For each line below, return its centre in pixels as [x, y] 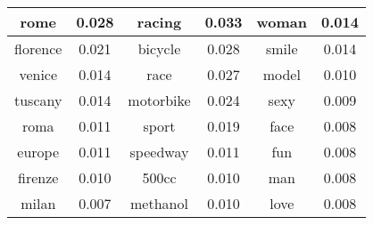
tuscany [38, 100]
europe [38, 152]
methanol [159, 203]
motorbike [159, 100]
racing [159, 22]
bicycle [159, 48]
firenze [38, 177]
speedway [159, 152]
